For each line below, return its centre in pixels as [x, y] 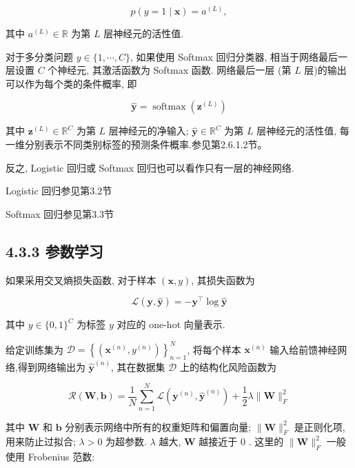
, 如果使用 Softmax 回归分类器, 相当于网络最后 [234, 56]
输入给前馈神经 [304, 349]
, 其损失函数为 [223, 279]
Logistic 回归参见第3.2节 [59, 191]
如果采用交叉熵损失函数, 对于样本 [81, 279]
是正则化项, [319, 426]
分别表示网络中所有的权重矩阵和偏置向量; [158, 426]
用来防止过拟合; [41, 441]
